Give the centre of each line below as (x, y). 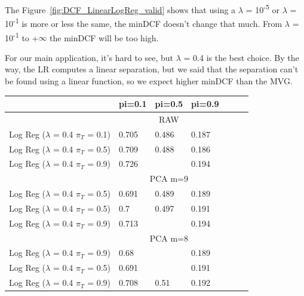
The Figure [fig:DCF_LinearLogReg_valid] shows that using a (120, 9)
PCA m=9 (169, 178)
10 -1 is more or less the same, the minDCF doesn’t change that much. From (144, 22)
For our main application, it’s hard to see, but (89, 57)
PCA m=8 (169, 238)
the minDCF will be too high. (104, 37)
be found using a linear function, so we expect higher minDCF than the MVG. (149, 80)
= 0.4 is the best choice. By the (241, 57)
